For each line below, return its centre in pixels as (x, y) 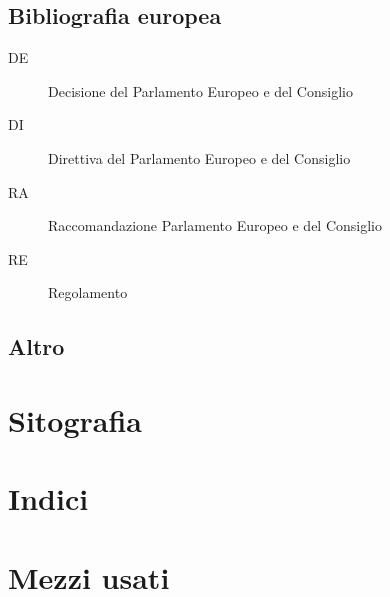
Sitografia (75, 419)
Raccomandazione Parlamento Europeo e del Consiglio (215, 225)
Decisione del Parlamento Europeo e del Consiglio (200, 90)
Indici (48, 498)
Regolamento (88, 292)
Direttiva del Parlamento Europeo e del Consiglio (199, 157)
